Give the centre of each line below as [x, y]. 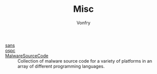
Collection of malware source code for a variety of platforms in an [85, 61]
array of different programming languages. [61, 66]
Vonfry [83, 23]
